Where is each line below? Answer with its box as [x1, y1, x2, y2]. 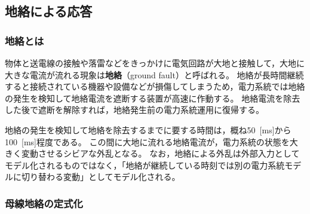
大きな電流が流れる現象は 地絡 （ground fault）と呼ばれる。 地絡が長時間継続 [5, 68, 304, 81]
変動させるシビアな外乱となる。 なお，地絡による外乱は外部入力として [21, 147, 300, 160]
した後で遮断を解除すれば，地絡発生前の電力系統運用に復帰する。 [5, 103, 264, 116]
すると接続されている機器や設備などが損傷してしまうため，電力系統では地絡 [5, 80, 305, 93]
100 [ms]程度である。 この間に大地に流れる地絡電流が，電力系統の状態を [5, 135, 290, 148]
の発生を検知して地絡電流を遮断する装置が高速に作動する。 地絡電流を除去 [5, 91, 300, 104]
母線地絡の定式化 [5, 195, 83, 210]
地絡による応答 [5, 2, 93, 20]
